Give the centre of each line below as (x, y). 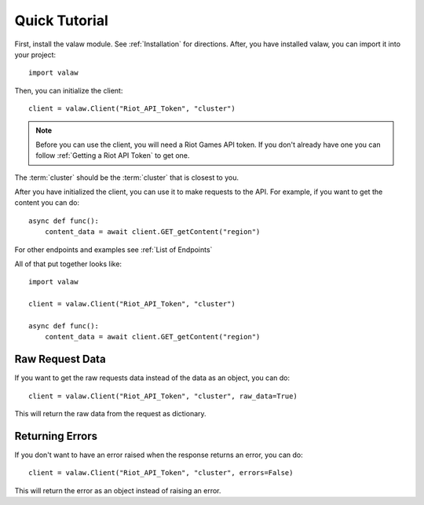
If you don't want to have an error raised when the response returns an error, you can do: (159, 455)
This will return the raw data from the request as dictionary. (111, 414)
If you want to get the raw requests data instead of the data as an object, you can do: (152, 378)
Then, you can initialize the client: (69, 90)
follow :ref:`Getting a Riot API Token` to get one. (113, 156)
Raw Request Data (60, 359)
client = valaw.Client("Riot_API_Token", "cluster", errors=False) (161, 473)
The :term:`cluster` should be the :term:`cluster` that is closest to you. (127, 177)
